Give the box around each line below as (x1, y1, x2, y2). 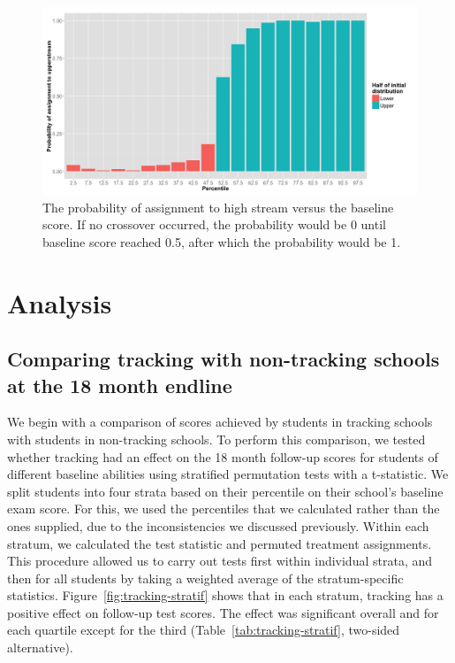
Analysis (7, 284, 112, 320)
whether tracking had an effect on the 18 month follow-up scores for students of (7, 447, 438, 466)
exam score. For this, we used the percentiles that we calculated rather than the (7, 499, 440, 518)
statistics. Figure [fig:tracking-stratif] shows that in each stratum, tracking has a (7, 586, 444, 605)
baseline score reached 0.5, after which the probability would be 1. (42, 232, 401, 251)
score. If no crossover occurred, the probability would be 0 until (42, 215, 386, 234)
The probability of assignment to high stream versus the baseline (42, 197, 394, 216)
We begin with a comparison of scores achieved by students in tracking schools (7, 412, 433, 431)
